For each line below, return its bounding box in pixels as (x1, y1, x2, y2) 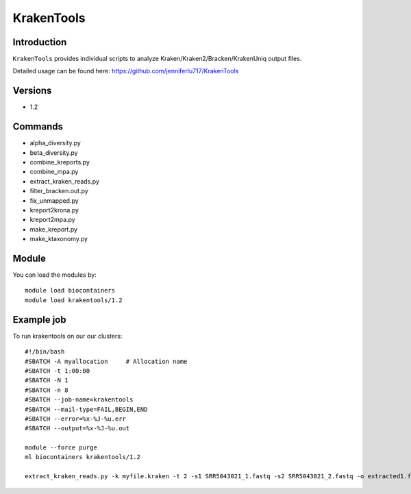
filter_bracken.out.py (29, 187, 88, 195)
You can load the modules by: (12, 271, 97, 279)
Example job (12, 314, 66, 325)
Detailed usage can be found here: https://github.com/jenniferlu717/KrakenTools (12, 67, 239, 75)
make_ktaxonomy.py (29, 235, 88, 243)
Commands (12, 121, 64, 133)
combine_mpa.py (29, 168, 79, 176)
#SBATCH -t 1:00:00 (25, 367, 90, 375)
